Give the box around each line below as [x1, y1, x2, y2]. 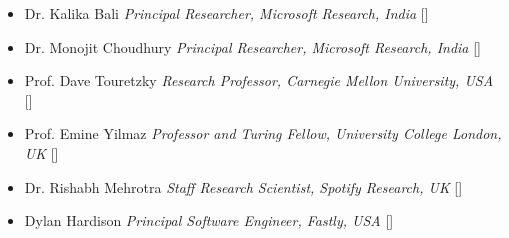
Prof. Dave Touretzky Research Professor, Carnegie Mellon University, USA [24, 70, 494, 91]
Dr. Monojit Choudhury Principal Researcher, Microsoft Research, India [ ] [24, 36, 481, 57]
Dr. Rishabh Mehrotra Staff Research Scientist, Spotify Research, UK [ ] [24, 176, 463, 197]
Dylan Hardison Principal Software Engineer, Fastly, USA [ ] [24, 210, 394, 231]
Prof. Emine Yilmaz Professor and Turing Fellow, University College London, [24, 123, 502, 144]
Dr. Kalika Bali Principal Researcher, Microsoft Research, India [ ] [24, 3, 429, 23]
